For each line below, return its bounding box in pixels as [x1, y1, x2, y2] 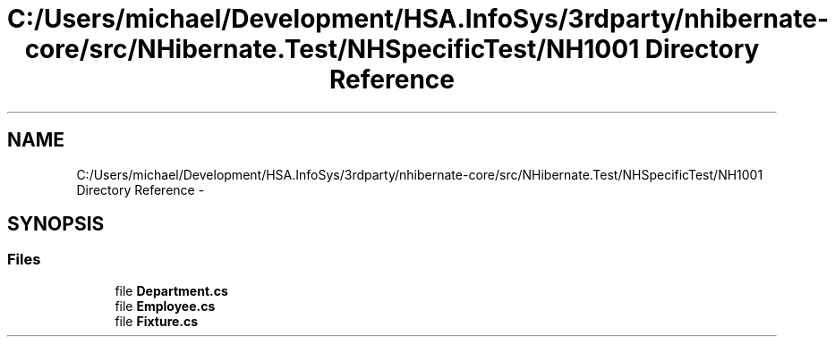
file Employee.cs [115, 298, 216, 314]
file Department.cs [115, 282, 228, 298]
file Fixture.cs [115, 313, 199, 329]
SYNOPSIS [7, 213, 105, 236]
